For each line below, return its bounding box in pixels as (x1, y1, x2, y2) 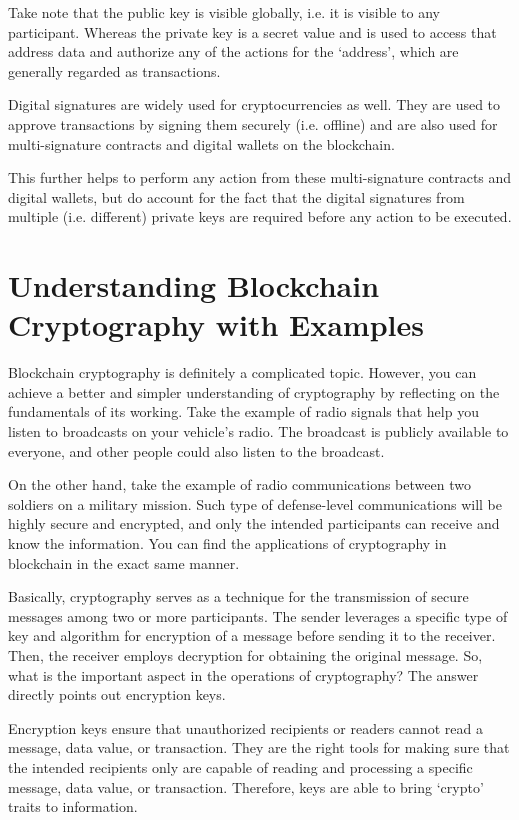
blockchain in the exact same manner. (8, 552, 240, 573)
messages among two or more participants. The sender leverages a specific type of (8, 605, 508, 626)
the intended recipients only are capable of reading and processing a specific (8, 756, 473, 777)
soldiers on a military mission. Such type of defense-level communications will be (8, 493, 503, 514)
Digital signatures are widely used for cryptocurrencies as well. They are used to (8, 94, 501, 115)
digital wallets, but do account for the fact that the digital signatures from (8, 186, 465, 207)
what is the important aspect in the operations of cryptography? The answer (8, 664, 479, 685)
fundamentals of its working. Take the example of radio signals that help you (8, 401, 479, 422)
